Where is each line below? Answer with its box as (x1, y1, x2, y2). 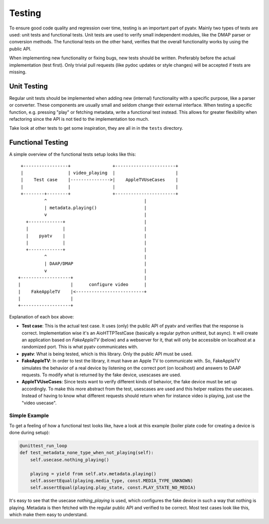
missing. (9, 69, 27, 75)
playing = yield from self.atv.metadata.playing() (30, 471, 156, 477)
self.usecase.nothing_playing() (30, 457, 110, 463)
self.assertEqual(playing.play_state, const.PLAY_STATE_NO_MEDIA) (30, 485, 196, 491)
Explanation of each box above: (9, 313, 74, 319)
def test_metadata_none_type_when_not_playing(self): (19, 450, 154, 456)
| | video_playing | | (20, 170, 179, 176)
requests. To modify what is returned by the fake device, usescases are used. (21, 372, 181, 378)
